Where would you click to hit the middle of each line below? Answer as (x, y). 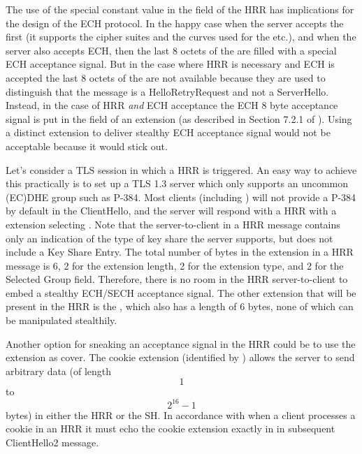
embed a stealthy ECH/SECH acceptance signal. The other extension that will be (181, 292)
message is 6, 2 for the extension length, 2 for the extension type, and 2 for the (175, 265)
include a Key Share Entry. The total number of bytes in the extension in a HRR (180, 252)
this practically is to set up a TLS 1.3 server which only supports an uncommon (177, 183)
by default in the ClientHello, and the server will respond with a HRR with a (171, 211)
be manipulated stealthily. (61, 320)
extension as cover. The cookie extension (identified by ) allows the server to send (180, 357)
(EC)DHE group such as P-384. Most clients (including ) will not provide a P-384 (181, 197)
